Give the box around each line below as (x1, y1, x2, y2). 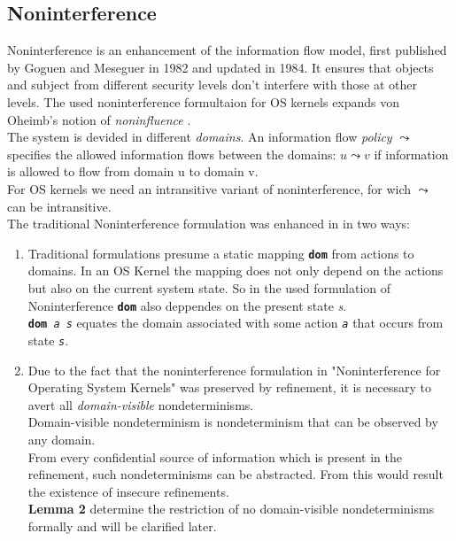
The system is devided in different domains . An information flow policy (7, 128, 392, 146)
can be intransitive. (7, 197, 112, 215)
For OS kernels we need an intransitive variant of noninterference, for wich (7, 179, 412, 197)
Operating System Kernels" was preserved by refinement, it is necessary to (27, 378, 431, 397)
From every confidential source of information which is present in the (27, 447, 402, 466)
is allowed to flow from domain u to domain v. (7, 162, 259, 181)
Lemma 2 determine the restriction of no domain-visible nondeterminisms (27, 499, 435, 518)
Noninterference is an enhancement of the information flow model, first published (7, 41, 447, 59)
